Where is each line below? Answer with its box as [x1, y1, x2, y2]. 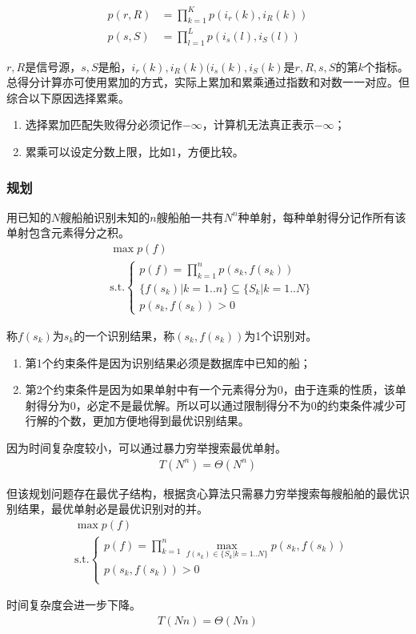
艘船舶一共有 [156, 208, 224, 225]
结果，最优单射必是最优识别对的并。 [17, 500, 208, 517]
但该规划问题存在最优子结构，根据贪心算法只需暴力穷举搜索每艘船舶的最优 [6, 484, 398, 501]
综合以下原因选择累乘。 [6, 89, 130, 106]
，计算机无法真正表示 [202, 116, 314, 133]
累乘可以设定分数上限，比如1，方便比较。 [25, 143, 244, 160]
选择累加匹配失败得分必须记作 [25, 116, 182, 133]
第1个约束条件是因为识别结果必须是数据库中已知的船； [25, 354, 311, 371]
